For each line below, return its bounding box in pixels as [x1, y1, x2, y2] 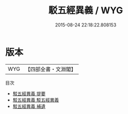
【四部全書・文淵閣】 [25, 66, 76, 73]
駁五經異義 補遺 [12, 103, 46, 109]
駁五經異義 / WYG [48, 5, 123, 16]
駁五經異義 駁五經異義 [12, 97, 59, 103]
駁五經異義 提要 [12, 90, 46, 97]
